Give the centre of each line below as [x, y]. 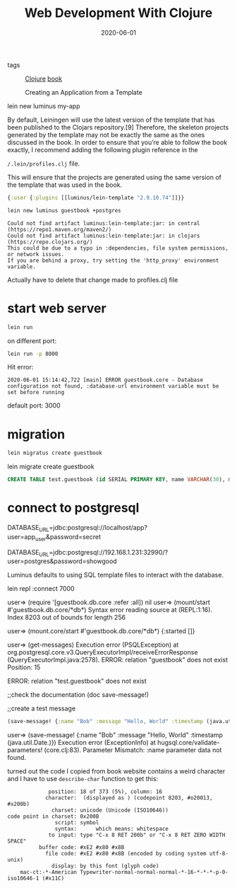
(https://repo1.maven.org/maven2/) [60, 229]
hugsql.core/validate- [189, 743]
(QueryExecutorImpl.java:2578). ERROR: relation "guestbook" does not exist [117, 660]
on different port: [32, 340]
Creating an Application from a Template [84, 92]
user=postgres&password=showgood [62, 561]
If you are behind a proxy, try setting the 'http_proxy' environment [113, 260]
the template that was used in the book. [65, 185]
